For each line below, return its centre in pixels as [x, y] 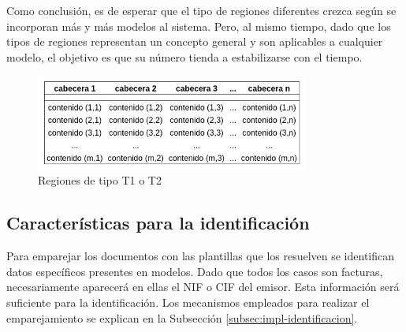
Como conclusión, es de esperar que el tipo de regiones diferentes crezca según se [201, 10]
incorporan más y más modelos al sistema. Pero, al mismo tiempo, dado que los [199, 26]
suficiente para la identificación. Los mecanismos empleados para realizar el [188, 302]
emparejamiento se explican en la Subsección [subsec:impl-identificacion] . [182, 317]
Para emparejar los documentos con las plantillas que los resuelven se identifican [201, 256]
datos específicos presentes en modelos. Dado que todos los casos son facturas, [195, 271]
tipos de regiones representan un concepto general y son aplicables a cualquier [195, 41]
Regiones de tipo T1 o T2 [100, 180]
